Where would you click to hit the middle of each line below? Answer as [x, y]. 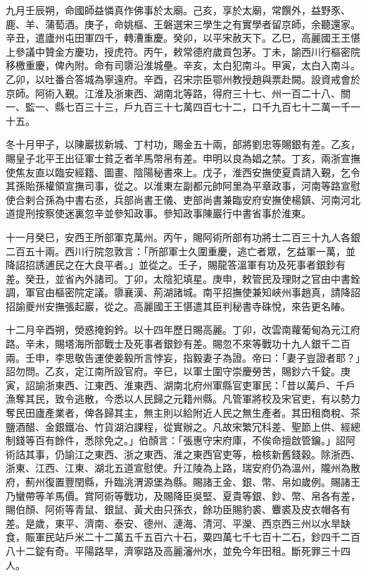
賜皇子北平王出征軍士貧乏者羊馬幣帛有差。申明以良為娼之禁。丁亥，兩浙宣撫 [183, 158]
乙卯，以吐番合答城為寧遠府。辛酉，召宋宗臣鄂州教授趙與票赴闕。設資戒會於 [183, 79]
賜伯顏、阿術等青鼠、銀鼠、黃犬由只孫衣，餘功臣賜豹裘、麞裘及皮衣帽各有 [178, 509]
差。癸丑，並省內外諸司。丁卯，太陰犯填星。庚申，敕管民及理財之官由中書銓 [183, 278]
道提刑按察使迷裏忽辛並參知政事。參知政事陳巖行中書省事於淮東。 [158, 213]
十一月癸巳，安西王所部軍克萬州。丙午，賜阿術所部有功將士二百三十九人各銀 [183, 237]
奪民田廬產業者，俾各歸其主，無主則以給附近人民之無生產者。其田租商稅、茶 [183, 413]
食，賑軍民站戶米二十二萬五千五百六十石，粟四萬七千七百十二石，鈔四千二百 [183, 537]
